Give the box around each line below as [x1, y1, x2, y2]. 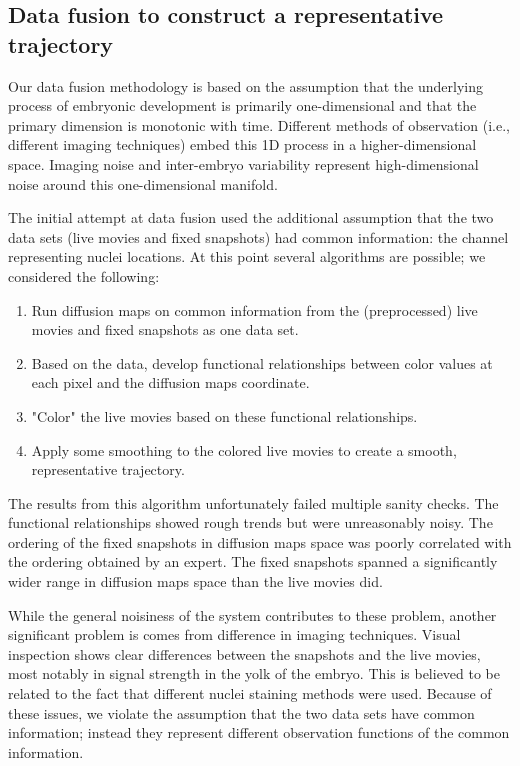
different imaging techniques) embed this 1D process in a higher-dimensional [8, 134, 477, 155]
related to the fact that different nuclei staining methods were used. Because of [8, 683, 492, 704]
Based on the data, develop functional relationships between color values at [31, 352, 493, 373]
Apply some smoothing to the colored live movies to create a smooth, [31, 439, 457, 460]
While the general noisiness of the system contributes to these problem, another [8, 604, 497, 625]
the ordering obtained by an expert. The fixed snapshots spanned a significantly [8, 551, 498, 572]
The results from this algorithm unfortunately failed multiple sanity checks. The [8, 492, 499, 513]
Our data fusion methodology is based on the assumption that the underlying [8, 75, 483, 96]
